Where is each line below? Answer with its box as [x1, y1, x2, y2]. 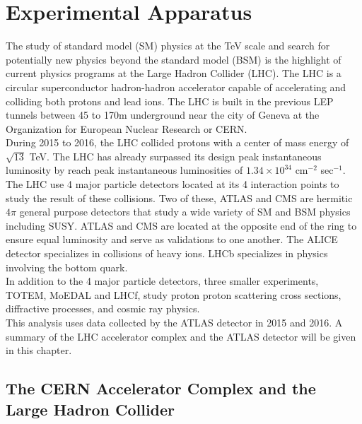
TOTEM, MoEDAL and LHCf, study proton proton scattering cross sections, [6, 287, 341, 302]
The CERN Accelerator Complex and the [6, 377, 316, 399]
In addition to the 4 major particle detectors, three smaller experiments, [6, 273, 319, 288]
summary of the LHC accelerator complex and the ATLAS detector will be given [6, 329, 356, 343]
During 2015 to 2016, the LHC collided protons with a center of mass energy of [6, 135, 349, 150]
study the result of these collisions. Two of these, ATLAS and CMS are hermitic [6, 190, 353, 205]
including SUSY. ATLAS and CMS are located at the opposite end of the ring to [6, 218, 357, 232]
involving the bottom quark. [6, 259, 128, 274]
